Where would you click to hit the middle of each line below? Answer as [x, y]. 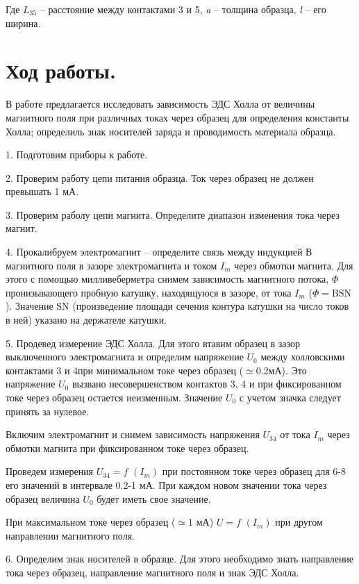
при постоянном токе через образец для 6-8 [254, 471]
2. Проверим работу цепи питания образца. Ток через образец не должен [160, 177]
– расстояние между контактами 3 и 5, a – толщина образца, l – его [183, 9]
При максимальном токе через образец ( [91, 522]
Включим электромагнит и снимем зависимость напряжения [133, 434]
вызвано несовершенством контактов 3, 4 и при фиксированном [207, 384]
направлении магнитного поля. [70, 535]
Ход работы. [61, 70]
